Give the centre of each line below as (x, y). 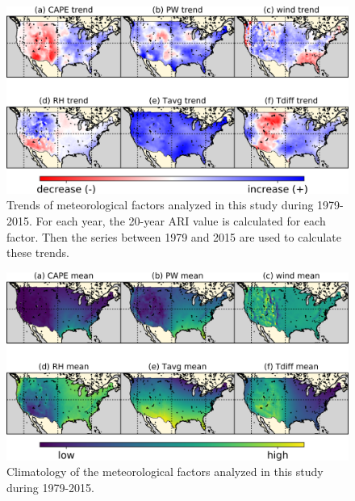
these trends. (38, 253)
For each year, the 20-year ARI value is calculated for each (181, 221)
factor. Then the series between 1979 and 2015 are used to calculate (174, 236)
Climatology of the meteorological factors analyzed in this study (165, 472)
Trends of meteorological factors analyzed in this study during (160, 205)
